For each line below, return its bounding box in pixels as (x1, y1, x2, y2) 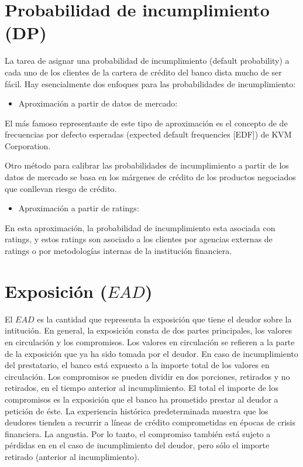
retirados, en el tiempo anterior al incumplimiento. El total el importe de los (5, 382, 278, 394)
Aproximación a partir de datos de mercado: (18, 97, 178, 109)
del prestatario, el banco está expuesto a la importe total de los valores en (5, 359, 270, 371)
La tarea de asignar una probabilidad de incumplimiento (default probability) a (5, 54, 290, 67)
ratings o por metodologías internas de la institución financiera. (5, 245, 232, 257)
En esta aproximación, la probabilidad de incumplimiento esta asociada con (5, 221, 276, 233)
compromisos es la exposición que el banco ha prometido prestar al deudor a (5, 393, 278, 405)
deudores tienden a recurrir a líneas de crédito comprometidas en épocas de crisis (5, 416, 295, 428)
